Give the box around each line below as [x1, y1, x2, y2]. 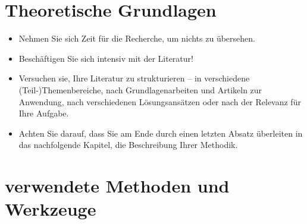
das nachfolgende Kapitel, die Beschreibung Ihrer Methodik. [18, 138, 238, 151]
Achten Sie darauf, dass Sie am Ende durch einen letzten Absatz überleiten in [18, 127, 303, 139]
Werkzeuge [5, 197, 96, 221]
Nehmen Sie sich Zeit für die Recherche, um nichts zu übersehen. [18, 32, 255, 45]
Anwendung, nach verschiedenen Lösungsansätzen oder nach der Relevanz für [18, 95, 301, 108]
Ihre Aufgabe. [18, 107, 69, 119]
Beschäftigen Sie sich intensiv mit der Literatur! [18, 52, 193, 64]
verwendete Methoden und [5, 173, 230, 198]
